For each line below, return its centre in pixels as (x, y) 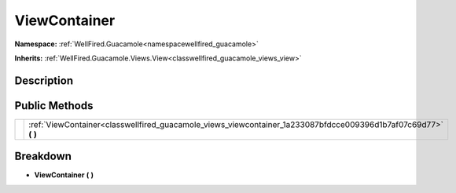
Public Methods (54, 106)
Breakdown (43, 157)
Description (44, 80)
